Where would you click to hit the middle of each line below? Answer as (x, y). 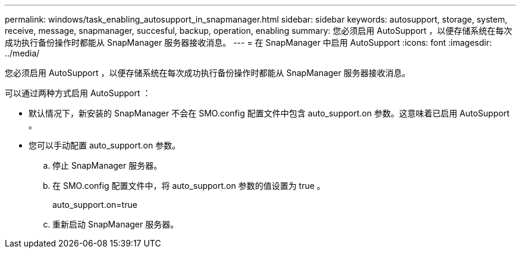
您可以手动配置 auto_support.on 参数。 (105, 145)
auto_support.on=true (95, 205)
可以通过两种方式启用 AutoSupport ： (78, 93)
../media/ (22, 53)
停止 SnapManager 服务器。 (107, 165)
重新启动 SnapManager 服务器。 (116, 224)
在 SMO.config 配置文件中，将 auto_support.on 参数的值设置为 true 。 (189, 186)
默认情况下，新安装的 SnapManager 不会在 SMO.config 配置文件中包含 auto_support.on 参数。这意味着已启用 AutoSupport (269, 113)
